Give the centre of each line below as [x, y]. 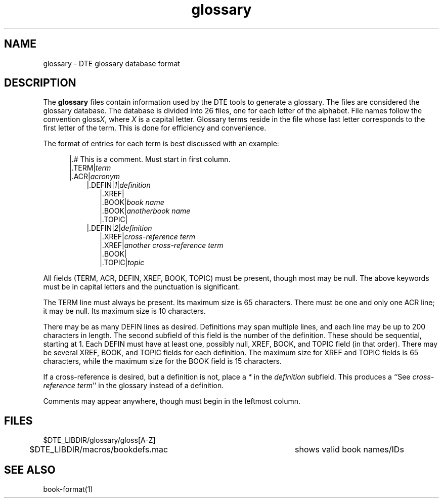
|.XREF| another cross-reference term [162, 245]
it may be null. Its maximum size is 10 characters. [124, 311]
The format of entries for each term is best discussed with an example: [161, 144]
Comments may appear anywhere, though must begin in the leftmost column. [172, 401]
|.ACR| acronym [95, 177]
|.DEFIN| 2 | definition [119, 228]
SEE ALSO [30, 470]
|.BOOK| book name [132, 202]
